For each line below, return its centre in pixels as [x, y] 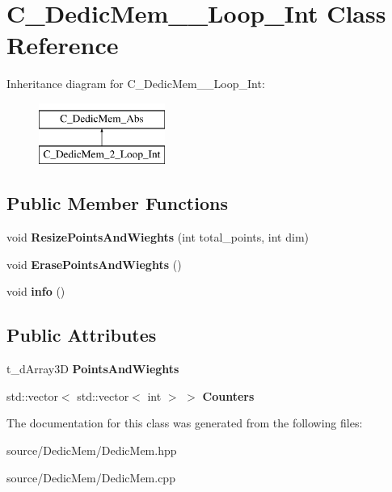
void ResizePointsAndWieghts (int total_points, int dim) [158, 237]
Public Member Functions [117, 203]
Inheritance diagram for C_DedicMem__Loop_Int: [136, 84]
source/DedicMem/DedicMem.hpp [92, 450]
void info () [36, 291]
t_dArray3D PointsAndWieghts [93, 369]
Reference [63, 45]
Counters [228, 395]
